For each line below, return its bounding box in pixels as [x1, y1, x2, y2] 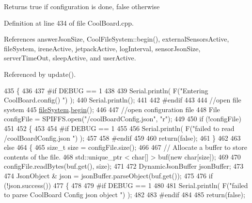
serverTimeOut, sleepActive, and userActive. [4, 53, 136, 63]
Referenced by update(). [4, 69, 76, 79]
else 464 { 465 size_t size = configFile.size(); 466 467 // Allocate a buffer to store [4, 142, 247, 152]
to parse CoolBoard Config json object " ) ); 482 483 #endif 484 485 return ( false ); [4, 189, 245, 200]
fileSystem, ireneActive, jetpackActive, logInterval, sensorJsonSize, [4, 43, 201, 53]
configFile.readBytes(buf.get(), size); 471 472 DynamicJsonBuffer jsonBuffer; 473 [4, 161, 244, 171]
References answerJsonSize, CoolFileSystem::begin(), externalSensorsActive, [4, 34, 229, 44]
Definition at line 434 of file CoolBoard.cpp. [4, 17, 134, 28]
